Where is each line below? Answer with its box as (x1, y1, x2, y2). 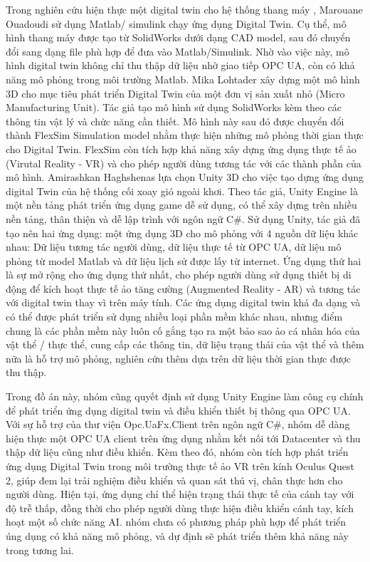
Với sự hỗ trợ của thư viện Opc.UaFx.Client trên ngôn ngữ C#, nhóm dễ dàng (6, 417, 350, 432)
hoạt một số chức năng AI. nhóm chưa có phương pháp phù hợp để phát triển (6, 514, 347, 529)
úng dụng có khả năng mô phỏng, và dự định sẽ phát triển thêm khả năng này (6, 528, 349, 543)
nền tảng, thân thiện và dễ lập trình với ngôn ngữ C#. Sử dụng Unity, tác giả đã (6, 211, 361, 226)
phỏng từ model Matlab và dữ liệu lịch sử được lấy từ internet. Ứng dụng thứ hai (6, 253, 361, 268)
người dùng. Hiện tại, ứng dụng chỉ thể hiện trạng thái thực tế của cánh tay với (6, 486, 354, 501)
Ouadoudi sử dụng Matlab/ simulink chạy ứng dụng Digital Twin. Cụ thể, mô (6, 16, 347, 31)
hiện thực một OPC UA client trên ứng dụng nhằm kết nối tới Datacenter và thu (6, 430, 361, 445)
